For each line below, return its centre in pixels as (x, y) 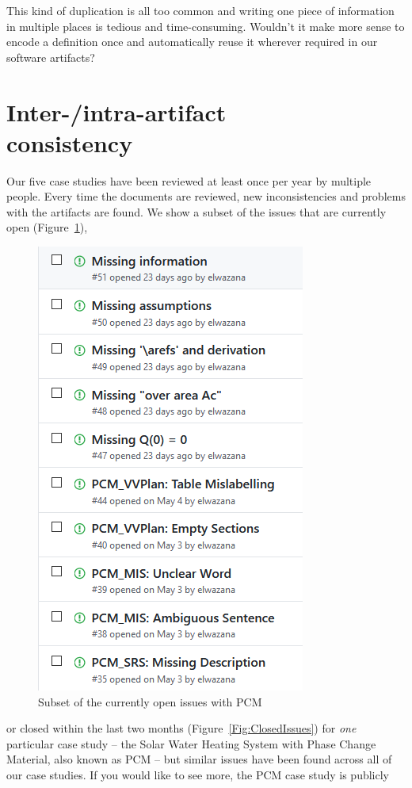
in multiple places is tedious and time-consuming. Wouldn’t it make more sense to (206, 26)
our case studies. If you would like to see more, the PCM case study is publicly (198, 775)
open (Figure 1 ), (47, 227)
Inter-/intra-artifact (116, 111)
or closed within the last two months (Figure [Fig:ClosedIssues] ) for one (181, 728)
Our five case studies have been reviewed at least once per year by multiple (189, 180)
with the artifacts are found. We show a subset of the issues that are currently (196, 211)
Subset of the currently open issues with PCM (150, 701)
